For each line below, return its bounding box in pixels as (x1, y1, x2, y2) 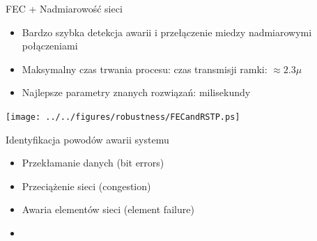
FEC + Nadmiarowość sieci (6, 1, 123, 15)
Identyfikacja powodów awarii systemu (6, 132, 169, 146)
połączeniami (22, 38, 78, 53)
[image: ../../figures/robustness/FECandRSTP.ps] (6, 111, 240, 122)
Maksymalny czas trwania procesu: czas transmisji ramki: (22, 61, 268, 76)
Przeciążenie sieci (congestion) (22, 178, 151, 193)
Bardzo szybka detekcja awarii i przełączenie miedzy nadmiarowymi (22, 24, 312, 39)
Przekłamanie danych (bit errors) (22, 155, 164, 170)
